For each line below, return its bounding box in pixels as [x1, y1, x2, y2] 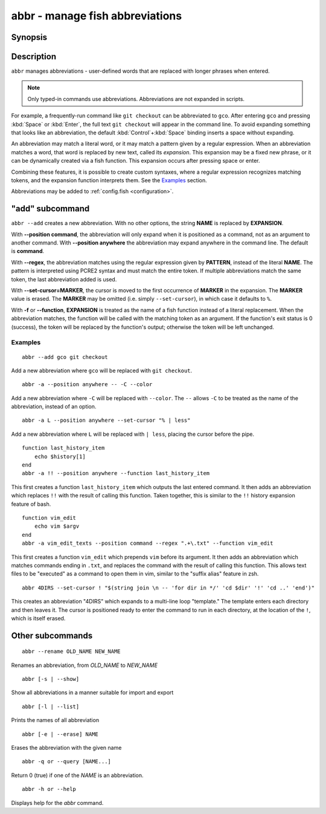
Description [11, 51, 57, 62]
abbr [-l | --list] [22, 703, 80, 710]
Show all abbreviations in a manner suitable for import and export [11, 689, 174, 696]
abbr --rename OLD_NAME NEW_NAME [22, 648, 121, 655]
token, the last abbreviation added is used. [11, 275, 117, 283]
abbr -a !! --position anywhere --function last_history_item [22, 470, 210, 477]
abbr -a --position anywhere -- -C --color [22, 381, 153, 388]
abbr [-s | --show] [22, 675, 80, 683]
